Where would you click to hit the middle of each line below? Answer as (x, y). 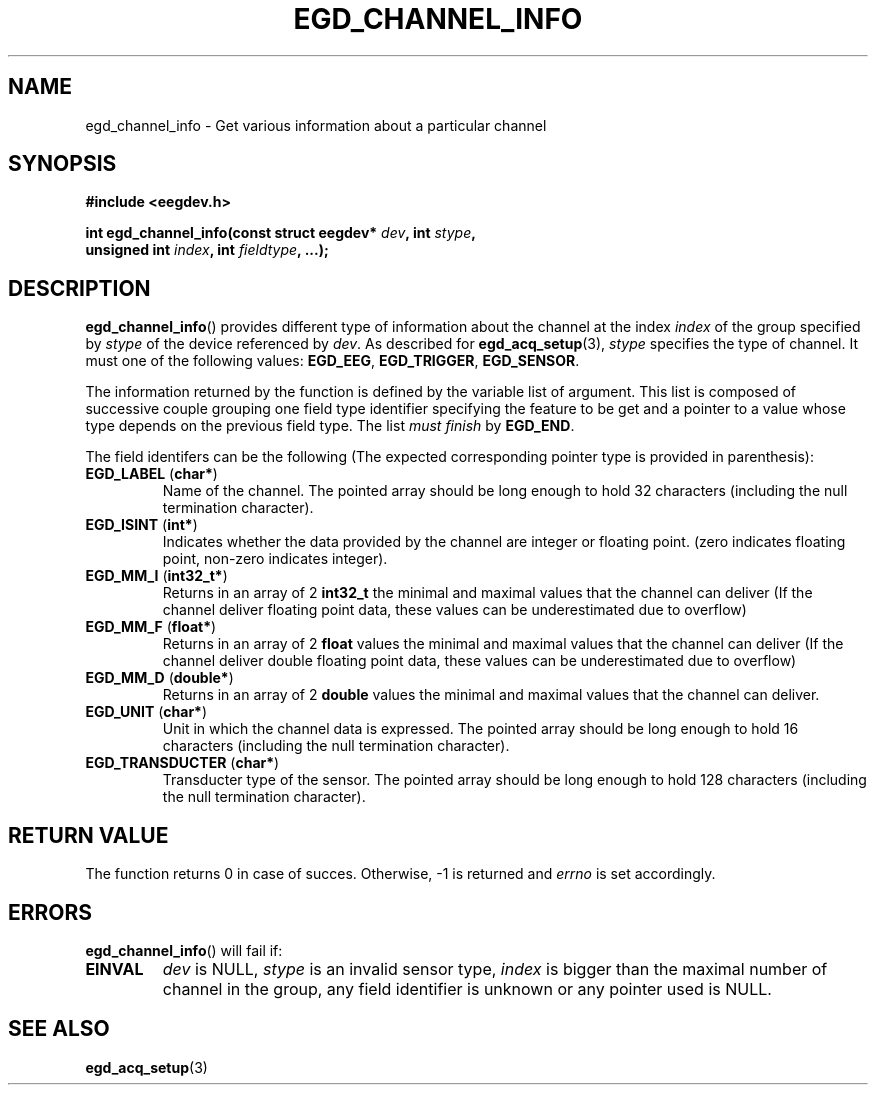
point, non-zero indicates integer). (275, 559)
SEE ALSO (59, 1029)
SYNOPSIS (62, 164)
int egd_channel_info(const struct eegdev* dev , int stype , (280, 233)
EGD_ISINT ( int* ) (141, 525)
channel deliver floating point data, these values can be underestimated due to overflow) (454, 610)
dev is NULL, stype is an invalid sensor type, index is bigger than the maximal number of (495, 968)
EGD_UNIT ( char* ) (146, 712)
